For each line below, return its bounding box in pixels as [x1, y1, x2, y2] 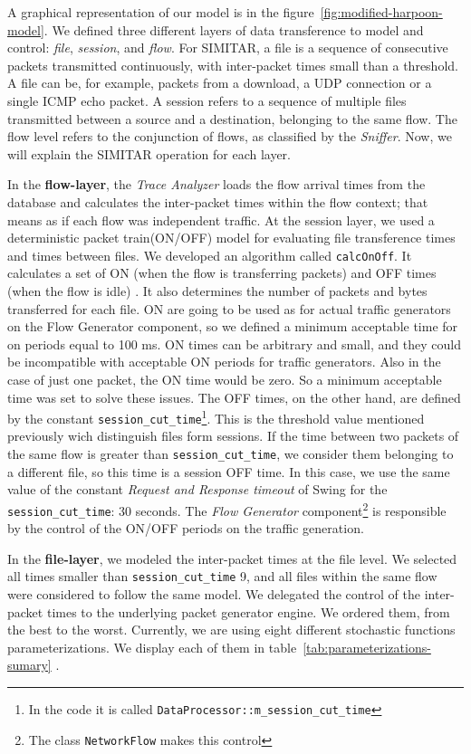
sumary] [7, 655, 52, 674]
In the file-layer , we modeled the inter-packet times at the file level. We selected [7, 549, 457, 568]
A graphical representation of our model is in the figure [7, 3, 314, 21]
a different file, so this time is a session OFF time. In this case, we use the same [7, 462, 450, 481]
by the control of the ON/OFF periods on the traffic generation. [7, 519, 364, 538]
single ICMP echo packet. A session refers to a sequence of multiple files [7, 91, 407, 110]
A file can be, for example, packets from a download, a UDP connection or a [7, 73, 432, 92]
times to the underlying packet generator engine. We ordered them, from [46, 602, 450, 621]
